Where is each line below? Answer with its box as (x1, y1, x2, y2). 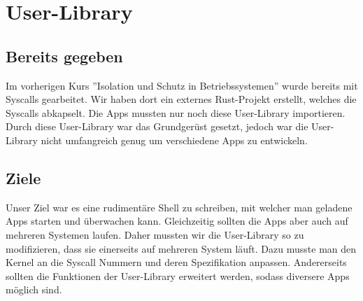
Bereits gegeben (6, 45, 123, 66)
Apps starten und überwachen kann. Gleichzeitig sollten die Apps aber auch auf (6, 213, 348, 228)
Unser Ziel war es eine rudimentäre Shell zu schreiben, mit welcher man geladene (6, 199, 353, 214)
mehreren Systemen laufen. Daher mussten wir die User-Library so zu (6, 227, 304, 241)
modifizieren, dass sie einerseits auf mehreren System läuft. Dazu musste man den (6, 241, 357, 255)
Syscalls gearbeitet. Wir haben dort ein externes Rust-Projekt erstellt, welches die (6, 92, 357, 106)
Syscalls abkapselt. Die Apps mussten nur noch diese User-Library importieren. (6, 105, 346, 120)
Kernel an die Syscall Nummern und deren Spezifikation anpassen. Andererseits (6, 255, 347, 269)
